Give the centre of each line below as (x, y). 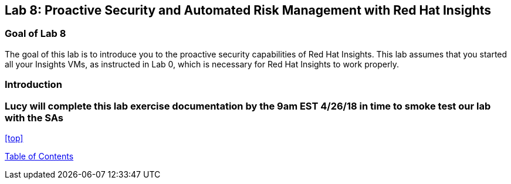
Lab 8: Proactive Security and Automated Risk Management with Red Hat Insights (248, 10)
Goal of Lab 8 (35, 34)
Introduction (33, 85)
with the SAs (34, 117)
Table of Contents (39, 156)
